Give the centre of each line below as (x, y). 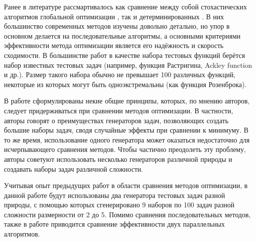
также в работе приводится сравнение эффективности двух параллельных (114, 224)
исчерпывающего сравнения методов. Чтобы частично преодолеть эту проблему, (125, 149)
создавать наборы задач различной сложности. (74, 169)
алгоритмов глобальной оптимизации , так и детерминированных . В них (114, 16)
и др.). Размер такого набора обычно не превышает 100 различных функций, (120, 74)
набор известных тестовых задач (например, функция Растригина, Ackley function (128, 65)
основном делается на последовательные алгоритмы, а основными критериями (122, 35)
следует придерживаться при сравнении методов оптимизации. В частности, (119, 110)
